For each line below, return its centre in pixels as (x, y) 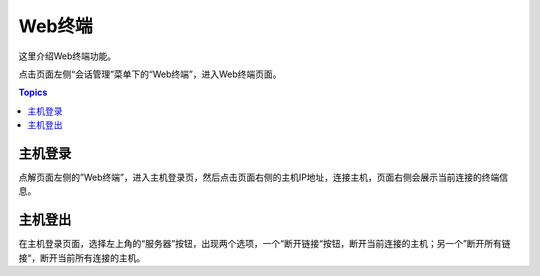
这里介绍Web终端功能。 (67, 56)
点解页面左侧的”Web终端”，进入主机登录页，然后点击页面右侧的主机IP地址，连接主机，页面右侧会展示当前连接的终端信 (263, 177)
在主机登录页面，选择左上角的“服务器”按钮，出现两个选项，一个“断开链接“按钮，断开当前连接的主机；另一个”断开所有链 (264, 244)
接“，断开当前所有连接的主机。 (82, 257)
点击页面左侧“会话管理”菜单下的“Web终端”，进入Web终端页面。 (150, 74)
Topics (33, 92)
